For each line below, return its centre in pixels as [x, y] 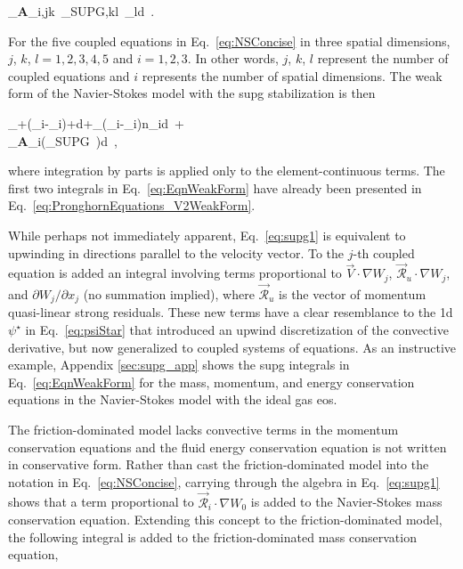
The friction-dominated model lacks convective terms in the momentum [203, 430]
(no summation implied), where [169, 294]
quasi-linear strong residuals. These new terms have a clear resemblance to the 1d [231, 312]
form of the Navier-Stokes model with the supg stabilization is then [192, 93]
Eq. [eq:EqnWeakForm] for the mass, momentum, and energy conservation [211, 382]
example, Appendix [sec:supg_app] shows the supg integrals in [179, 365]
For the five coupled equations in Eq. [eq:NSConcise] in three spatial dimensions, [229, 41]
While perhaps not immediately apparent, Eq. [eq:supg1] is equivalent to [207, 235]
